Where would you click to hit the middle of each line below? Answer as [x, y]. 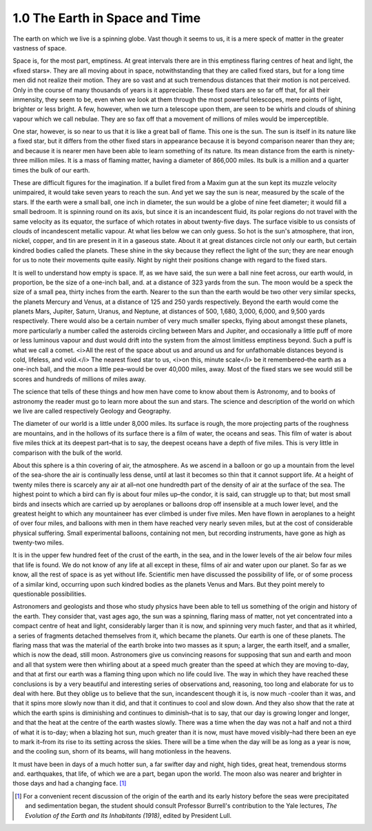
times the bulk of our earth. [51, 170]
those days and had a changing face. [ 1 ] [70, 783]
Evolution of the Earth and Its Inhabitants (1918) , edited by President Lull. [128, 815]
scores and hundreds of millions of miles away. [80, 379]
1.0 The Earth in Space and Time [107, 18]
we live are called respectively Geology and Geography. [92, 411]
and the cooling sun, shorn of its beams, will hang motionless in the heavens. [122, 752]
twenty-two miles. [38, 542]
